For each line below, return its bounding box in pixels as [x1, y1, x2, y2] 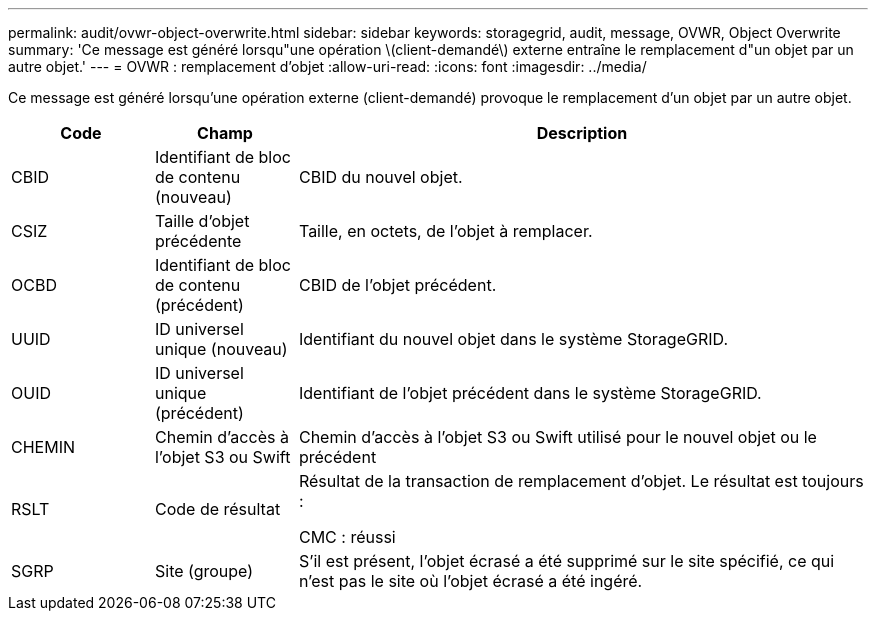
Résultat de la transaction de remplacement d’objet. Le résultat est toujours [298, 471, 864, 491]
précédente [154, 231, 242, 251]
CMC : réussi [298, 527, 396, 547]
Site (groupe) [154, 561, 254, 581]
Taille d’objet [154, 211, 250, 231]
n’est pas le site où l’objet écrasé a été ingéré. [298, 571, 643, 591]
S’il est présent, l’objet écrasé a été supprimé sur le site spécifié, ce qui [298, 551, 835, 571]
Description [536, 123, 628, 143]
